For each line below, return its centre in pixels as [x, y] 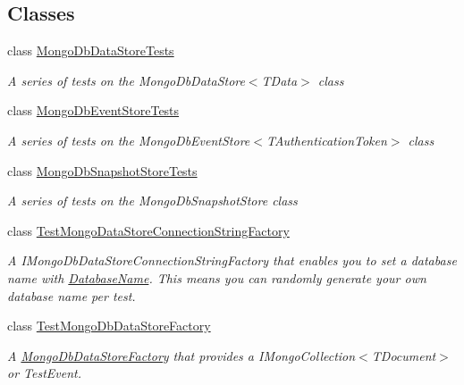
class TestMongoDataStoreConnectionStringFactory [148, 230]
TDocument [404, 355]
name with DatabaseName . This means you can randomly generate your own [217, 277]
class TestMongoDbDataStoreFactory [109, 326]
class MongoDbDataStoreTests [91, 50]
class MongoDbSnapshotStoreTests [102, 170]
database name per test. [72, 295]
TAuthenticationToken [326, 140]
